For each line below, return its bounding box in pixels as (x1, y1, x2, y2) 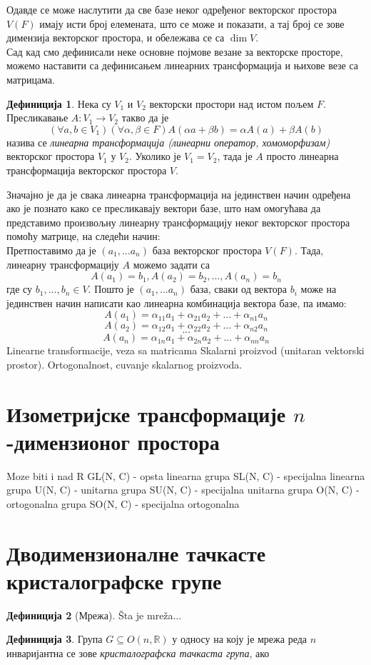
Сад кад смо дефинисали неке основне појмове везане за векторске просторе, (6, 44, 343, 59)
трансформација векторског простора (6, 162, 167, 177)
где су (6, 281, 33, 296)
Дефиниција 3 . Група (6, 631, 103, 646)
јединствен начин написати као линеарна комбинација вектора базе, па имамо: (6, 295, 347, 310)
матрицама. (6, 71, 55, 86)
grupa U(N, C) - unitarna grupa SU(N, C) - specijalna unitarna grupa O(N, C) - (6, 482, 360, 497)
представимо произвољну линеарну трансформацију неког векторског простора (6, 214, 350, 229)
